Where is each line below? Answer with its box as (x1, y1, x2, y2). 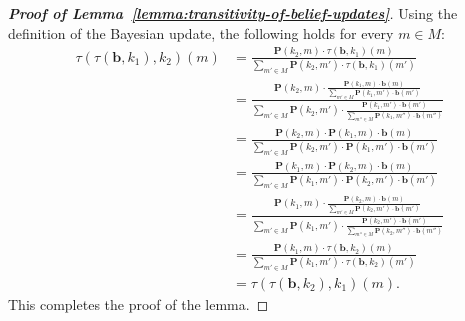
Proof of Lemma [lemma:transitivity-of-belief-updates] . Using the (8, 3, 458, 23)
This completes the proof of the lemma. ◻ (8, 293, 269, 314)
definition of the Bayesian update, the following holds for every (8, 22, 394, 43)
